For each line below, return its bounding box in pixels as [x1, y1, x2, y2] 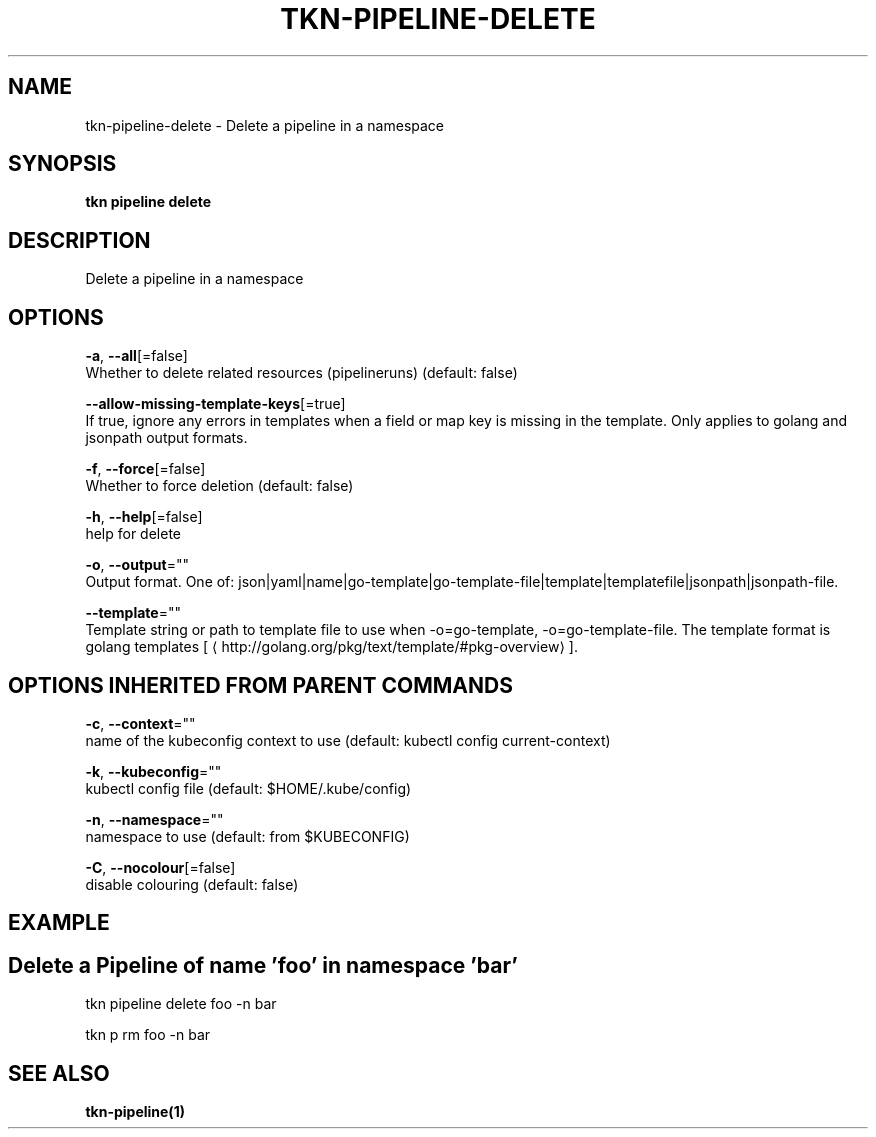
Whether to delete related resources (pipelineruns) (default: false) [85, 364, 518, 382]
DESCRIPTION [8, 227, 151, 253]
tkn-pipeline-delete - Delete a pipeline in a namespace [85, 116, 445, 134]
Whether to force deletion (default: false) [85, 477, 354, 495]
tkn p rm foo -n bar [85, 1026, 211, 1044]
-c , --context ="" [85, 714, 196, 732]
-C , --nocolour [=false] [85, 858, 236, 876]
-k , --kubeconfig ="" [85, 762, 222, 780]
